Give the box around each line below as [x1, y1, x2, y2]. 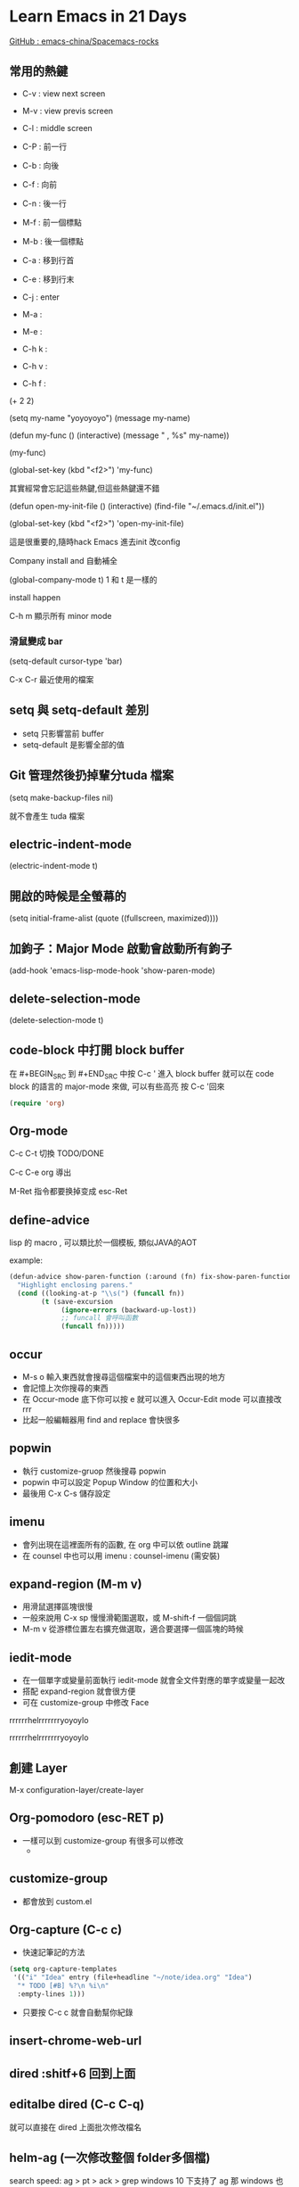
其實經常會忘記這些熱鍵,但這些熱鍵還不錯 [9, 483, 160, 493]
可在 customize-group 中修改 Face [21, 1697, 149, 1708]
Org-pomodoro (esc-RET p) [9, 1811, 165, 1826]
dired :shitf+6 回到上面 [9, 2066, 136, 2081]
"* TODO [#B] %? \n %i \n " [17, 1982, 109, 1991]
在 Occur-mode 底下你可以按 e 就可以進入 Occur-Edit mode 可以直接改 [21, 1393, 282, 1404]
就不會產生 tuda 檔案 [9, 810, 85, 821]
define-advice [9, 1212, 91, 1227]
